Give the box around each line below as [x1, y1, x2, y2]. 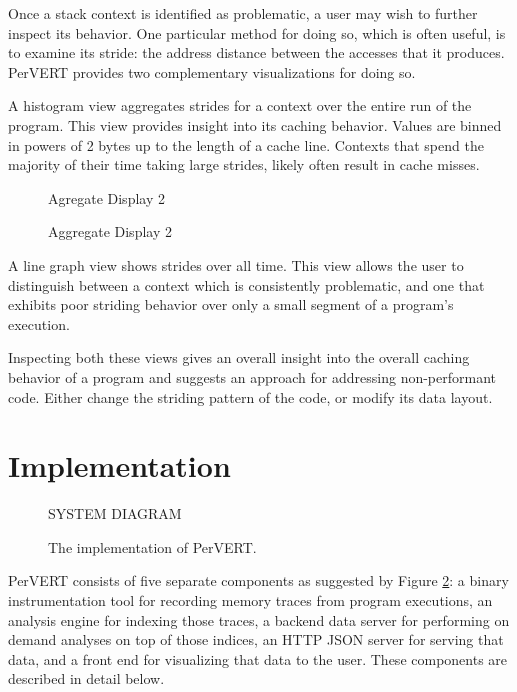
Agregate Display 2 [48, 187, 165, 208]
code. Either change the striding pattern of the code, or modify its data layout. [8, 386, 493, 407]
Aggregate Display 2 [48, 221, 172, 242]
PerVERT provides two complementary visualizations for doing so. [8, 61, 416, 82]
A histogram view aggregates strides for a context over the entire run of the [8, 95, 472, 116]
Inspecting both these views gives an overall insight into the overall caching [8, 347, 470, 368]
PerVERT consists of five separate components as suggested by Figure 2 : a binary [8, 570, 509, 591]
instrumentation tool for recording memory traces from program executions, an [8, 590, 493, 610]
